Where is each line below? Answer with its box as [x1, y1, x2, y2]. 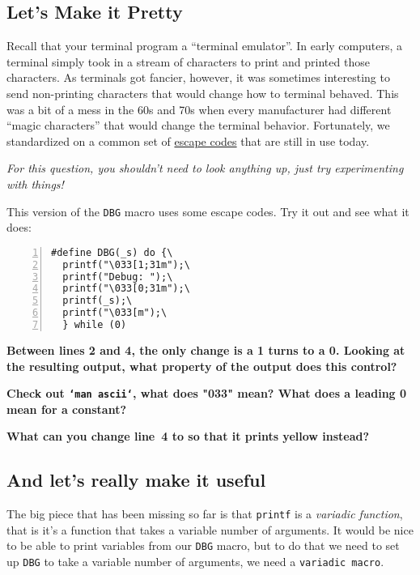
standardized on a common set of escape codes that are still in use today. [6, 132, 370, 149]
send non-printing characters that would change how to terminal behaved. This [6, 84, 399, 101]
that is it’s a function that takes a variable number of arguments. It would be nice [6, 521, 414, 538]
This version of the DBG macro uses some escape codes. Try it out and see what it [6, 202, 409, 219]
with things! [6, 175, 64, 192]
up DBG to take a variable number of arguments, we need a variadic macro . [6, 553, 384, 570]
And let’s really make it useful [6, 467, 266, 492]
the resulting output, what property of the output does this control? [6, 357, 397, 374]
